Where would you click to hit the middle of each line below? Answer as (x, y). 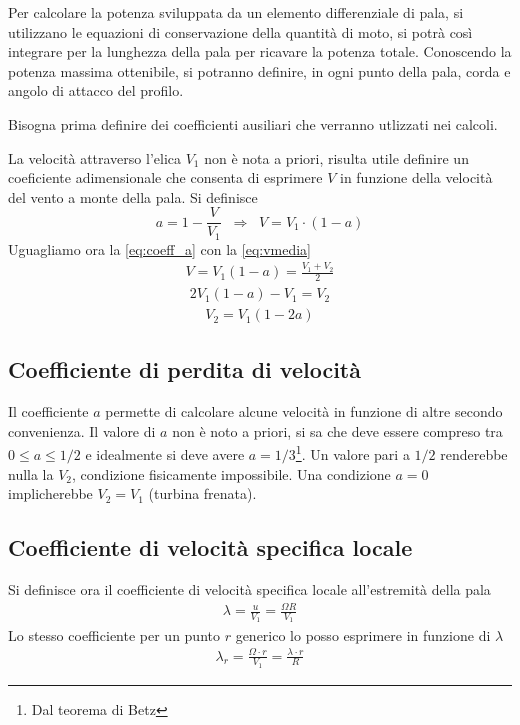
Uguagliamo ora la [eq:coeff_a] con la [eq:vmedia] (160, 248)
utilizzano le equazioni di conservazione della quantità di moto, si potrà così (240, 31)
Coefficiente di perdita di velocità (184, 369)
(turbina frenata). (202, 493)
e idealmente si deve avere (165, 454)
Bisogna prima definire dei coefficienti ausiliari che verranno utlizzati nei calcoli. (253, 123)
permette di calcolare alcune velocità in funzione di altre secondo (304, 411)
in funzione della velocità (416, 177)
